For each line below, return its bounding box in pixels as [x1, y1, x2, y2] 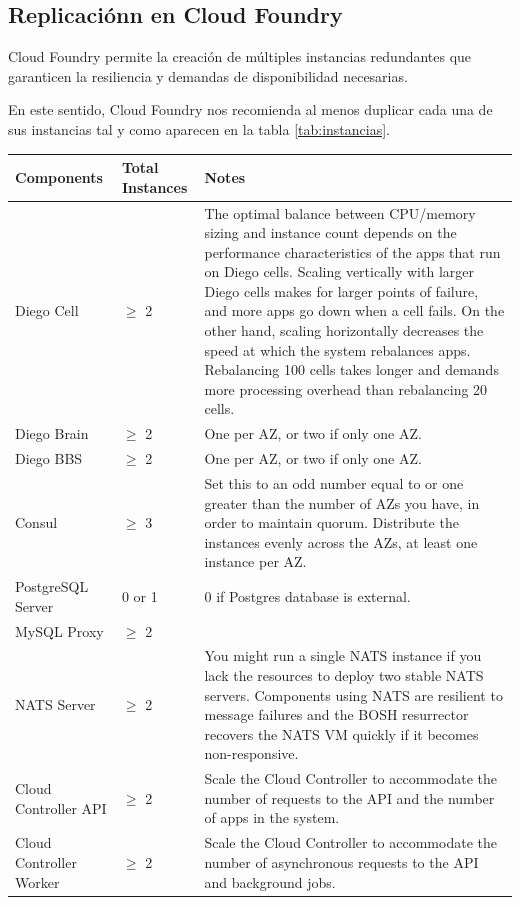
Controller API [15, 797, 107, 818]
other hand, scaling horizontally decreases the [204, 320, 484, 341]
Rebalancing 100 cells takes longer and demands [204, 359, 499, 380]
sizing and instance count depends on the [204, 222, 457, 243]
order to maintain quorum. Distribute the [204, 512, 459, 533]
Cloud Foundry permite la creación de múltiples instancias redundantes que [8, 46, 472, 67]
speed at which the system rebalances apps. [204, 339, 471, 360]
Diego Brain [15, 423, 89, 444]
